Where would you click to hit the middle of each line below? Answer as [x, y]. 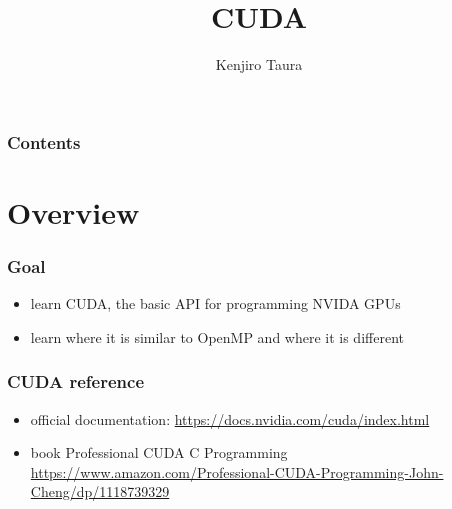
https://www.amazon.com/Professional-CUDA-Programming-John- [237, 471]
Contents [44, 141]
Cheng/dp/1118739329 [100, 491]
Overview [73, 211]
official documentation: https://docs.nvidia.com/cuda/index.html [230, 418]
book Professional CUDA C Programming [159, 452]
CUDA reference [76, 381]
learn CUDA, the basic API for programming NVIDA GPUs [215, 303]
